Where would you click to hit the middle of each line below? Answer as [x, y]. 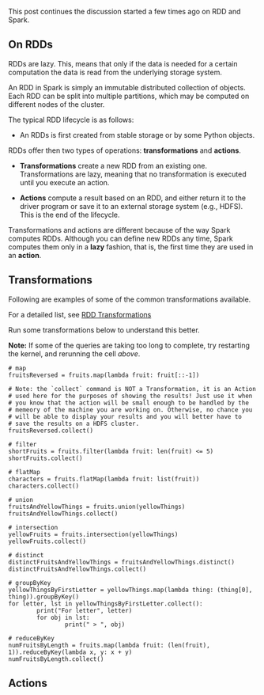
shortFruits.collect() [45, 458]
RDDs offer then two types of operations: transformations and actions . [124, 150]
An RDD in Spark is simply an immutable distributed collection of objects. [127, 87]
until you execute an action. [64, 182]
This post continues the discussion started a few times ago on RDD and [124, 11]
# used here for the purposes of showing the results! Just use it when [130, 396]
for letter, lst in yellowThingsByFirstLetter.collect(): [106, 604]
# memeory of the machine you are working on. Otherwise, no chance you [130, 410]
